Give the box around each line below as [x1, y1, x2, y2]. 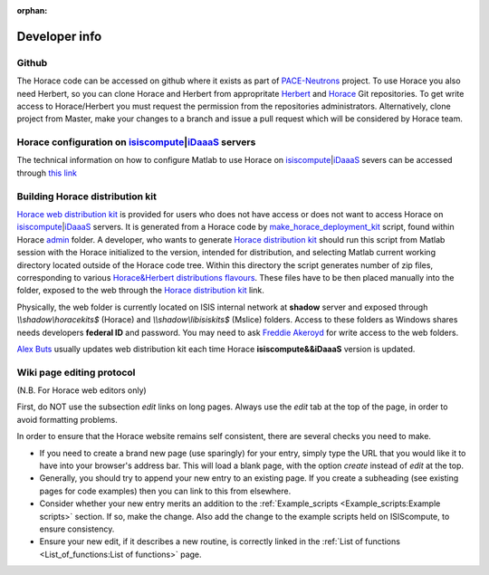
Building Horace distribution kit [16, 190, 158, 203]
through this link [16, 168, 77, 178]
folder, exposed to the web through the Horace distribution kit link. [16, 285, 264, 296]
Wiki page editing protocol [16, 366, 136, 379]
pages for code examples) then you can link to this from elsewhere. [39, 485, 292, 496]
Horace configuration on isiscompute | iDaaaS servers [16, 136, 256, 149]
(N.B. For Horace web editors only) [16, 385, 147, 396]
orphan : [16, 5, 48, 15]
